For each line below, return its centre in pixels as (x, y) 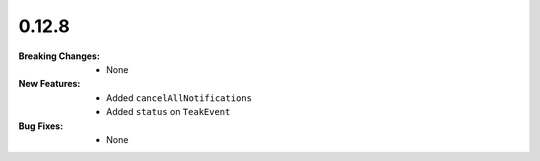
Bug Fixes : (41, 126)
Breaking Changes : (59, 56)
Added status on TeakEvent (168, 112)
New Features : (49, 84)
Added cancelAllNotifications (179, 97)
